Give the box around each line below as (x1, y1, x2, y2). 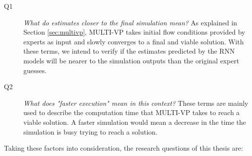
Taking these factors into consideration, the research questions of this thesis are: (4, 143, 243, 153)
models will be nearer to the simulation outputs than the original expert (23, 55, 239, 65)
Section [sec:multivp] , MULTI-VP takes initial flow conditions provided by (23, 27, 245, 37)
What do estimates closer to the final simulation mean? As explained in (23, 17, 237, 27)
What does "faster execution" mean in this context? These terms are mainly (23, 97, 249, 108)
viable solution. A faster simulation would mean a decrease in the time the (23, 117, 246, 127)
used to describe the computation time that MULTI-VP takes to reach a (23, 107, 240, 117)
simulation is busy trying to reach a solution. (23, 126, 157, 136)
